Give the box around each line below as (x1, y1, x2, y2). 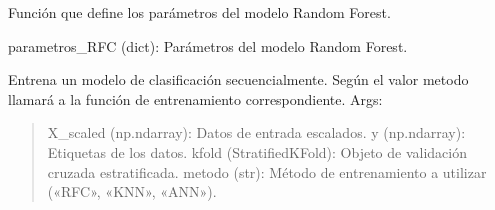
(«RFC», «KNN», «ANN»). (47, 181, 217, 202)
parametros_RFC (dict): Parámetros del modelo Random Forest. (8, 35, 408, 56)
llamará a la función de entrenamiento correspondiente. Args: (8, 88, 383, 109)
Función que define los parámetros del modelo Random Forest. (8, 2, 391, 22)
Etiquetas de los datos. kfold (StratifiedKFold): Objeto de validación (47, 141, 467, 162)
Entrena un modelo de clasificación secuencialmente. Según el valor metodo (8, 69, 469, 90)
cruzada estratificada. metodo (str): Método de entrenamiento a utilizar (47, 161, 487, 182)
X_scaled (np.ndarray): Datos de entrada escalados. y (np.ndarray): (47, 122, 466, 143)
